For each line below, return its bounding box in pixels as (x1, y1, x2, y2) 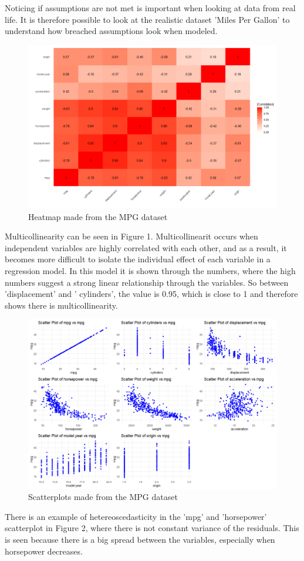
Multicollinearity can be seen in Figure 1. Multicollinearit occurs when (5, 230, 258, 242)
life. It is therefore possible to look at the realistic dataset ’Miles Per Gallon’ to (5, 13, 290, 25)
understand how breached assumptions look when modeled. (5, 25, 218, 37)
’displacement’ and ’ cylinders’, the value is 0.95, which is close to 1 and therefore (5, 288, 298, 300)
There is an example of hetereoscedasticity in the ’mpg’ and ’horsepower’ (5, 510, 267, 522)
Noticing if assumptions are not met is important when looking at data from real (5, 2, 296, 13)
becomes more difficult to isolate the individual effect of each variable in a (5, 253, 271, 265)
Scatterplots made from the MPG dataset (28, 491, 178, 503)
